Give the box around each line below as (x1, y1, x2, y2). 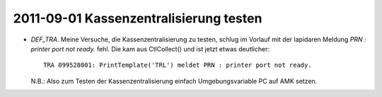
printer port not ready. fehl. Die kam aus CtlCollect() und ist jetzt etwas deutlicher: (30, 44, 270, 53)
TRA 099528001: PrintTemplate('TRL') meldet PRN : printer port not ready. (43, 61, 312, 70)
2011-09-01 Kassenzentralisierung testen (13, 11, 262, 26)
